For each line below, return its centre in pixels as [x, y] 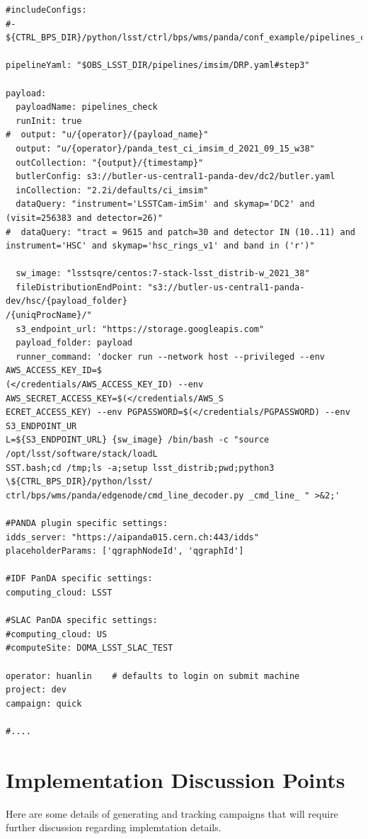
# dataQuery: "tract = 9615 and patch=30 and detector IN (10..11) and [180, 232]
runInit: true [49, 121]
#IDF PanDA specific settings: [79, 579]
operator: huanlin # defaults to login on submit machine [153, 676]
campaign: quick [44, 703]
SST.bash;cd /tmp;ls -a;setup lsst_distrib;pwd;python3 [140, 468]
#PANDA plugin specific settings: [87, 523]
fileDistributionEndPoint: [79, 287]
